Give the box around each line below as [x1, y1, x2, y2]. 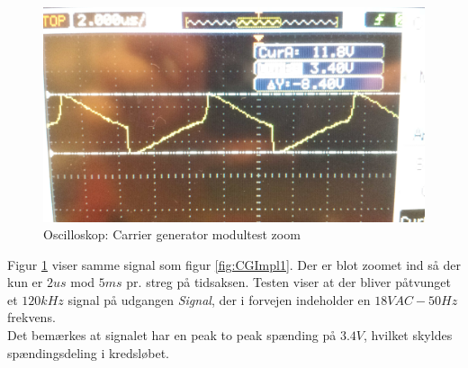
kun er [7, 273, 43, 292]
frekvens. [7, 308, 56, 327]
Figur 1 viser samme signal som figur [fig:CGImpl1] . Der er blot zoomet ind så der [7, 255, 461, 274]
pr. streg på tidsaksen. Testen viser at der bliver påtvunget [126, 273, 451, 292]
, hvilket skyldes [364, 326, 453, 345]
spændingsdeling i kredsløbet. [7, 343, 169, 362]
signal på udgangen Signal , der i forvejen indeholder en [67, 290, 371, 309]
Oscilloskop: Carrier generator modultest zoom [43, 225, 301, 244]
